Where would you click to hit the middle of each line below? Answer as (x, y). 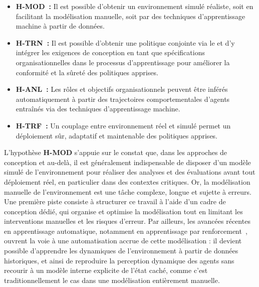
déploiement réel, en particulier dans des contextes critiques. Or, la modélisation (127, 181)
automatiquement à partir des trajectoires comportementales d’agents (123, 99)
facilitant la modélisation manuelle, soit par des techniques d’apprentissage (131, 16)
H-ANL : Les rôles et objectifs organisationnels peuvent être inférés (122, 89)
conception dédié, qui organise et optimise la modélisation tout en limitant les (123, 211)
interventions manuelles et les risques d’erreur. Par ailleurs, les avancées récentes (127, 221)
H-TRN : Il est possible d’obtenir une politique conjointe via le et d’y (125, 42)
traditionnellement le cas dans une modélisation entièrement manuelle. (112, 280)
